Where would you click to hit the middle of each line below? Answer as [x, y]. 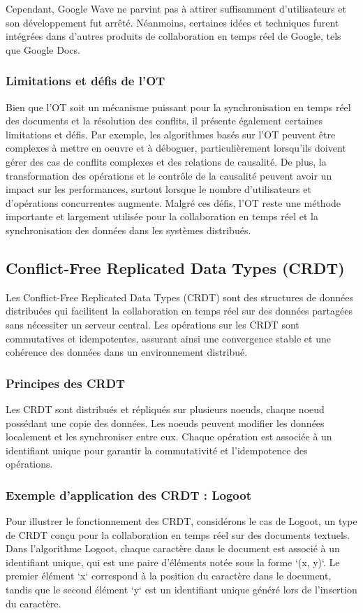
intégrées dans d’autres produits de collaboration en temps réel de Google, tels [173, 36]
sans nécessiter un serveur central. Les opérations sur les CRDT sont [153, 324]
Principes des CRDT [66, 383]
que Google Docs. [43, 49]
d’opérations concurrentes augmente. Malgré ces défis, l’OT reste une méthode [173, 202]
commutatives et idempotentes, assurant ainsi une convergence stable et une [168, 338]
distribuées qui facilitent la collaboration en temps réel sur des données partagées [179, 311]
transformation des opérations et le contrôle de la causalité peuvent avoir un [169, 175]
